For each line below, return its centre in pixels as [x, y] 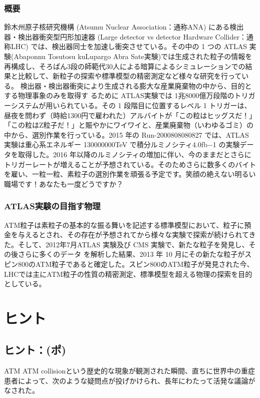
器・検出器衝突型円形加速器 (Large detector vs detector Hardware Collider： [125, 36]
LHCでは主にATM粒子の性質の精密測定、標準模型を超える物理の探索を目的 [128, 274]
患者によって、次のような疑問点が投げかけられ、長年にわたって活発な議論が [130, 380]
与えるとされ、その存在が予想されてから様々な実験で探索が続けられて [133, 235]
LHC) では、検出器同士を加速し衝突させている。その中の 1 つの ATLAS [129, 46]
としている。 [25, 284]
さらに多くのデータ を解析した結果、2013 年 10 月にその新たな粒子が [131, 254]
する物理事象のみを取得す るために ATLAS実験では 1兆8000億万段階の [119, 95]
